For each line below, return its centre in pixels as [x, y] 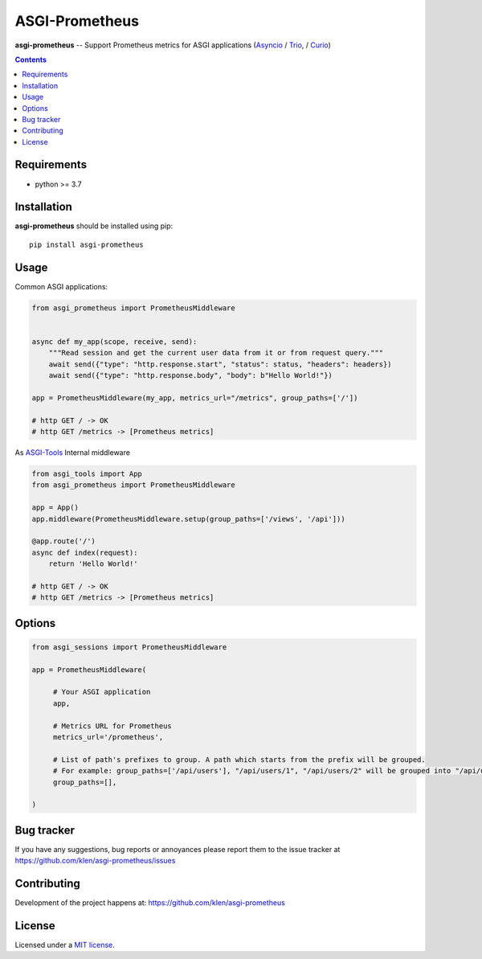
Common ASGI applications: [61, 286]
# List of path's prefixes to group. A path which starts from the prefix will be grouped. [239, 759]
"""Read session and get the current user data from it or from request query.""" [216, 353]
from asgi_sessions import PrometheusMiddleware [129, 647]
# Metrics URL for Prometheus [112, 726]
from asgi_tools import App [87, 474]
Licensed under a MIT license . [65, 945]
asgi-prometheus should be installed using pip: [94, 226]
